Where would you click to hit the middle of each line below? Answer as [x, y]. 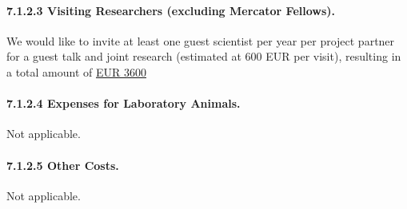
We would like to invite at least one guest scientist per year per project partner [201, 40]
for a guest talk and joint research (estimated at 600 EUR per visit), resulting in [204, 56]
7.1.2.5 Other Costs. [63, 165]
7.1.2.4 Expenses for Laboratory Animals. [124, 103]
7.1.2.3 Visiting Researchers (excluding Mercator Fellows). [171, 10]
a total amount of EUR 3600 [76, 71]
